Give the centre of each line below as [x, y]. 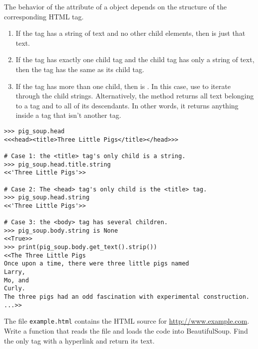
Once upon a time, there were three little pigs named [97, 264]
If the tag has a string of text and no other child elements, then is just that [130, 33]
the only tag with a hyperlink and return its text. [79, 340]
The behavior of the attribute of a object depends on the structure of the [115, 6]
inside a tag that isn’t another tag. [68, 115]
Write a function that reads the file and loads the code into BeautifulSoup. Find [126, 331]
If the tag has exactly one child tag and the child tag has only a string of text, [135, 59]
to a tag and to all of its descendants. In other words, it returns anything [127, 105]
